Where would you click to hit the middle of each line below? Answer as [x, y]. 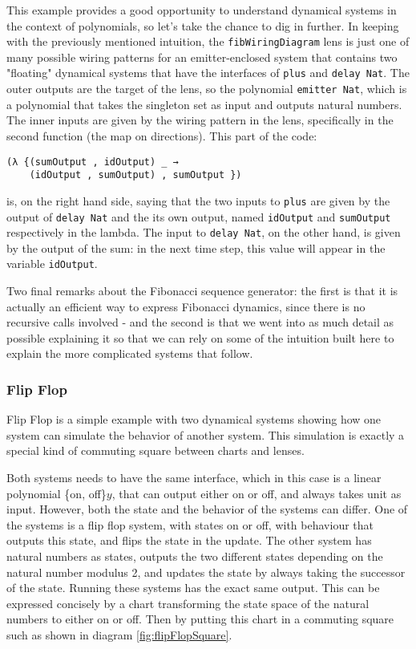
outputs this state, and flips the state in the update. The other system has [189, 540]
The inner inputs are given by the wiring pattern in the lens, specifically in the [200, 120]
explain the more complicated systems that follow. [130, 353]
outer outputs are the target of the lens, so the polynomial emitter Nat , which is [207, 89]
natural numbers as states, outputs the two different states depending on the [195, 556]
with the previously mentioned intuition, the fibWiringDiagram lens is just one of [208, 41]
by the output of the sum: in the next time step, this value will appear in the [196, 247]
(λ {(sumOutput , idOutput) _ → [93, 162]
